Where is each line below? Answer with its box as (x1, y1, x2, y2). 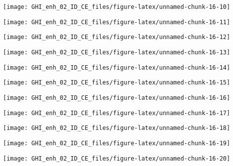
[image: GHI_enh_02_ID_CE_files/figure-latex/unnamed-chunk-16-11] (3, 18, 231, 26)
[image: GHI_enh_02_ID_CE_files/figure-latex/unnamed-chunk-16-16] (3, 94, 231, 101)
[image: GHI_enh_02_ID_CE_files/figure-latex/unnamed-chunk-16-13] (3, 48, 231, 56)
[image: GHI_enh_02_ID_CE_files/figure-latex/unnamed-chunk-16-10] (3, 3, 231, 10)
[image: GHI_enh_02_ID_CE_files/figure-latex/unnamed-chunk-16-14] (3, 64, 231, 71)
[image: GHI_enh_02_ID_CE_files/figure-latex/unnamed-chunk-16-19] (3, 139, 231, 147)
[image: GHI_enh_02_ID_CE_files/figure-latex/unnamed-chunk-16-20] (3, 155, 231, 162)
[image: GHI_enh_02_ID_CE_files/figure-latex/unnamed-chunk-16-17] (3, 109, 231, 117)
